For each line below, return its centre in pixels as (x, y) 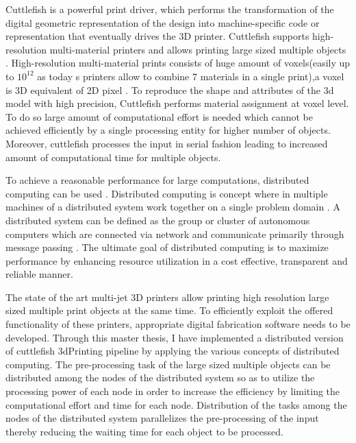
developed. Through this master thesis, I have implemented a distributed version (175, 337)
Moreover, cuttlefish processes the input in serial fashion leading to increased (167, 143)
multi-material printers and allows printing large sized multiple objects (198, 49)
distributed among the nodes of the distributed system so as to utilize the (160, 378)
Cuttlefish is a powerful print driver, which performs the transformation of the (170, 9)
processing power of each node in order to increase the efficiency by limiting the (173, 391)
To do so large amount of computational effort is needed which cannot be (159, 116)
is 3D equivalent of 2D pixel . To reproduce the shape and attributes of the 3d (170, 89)
